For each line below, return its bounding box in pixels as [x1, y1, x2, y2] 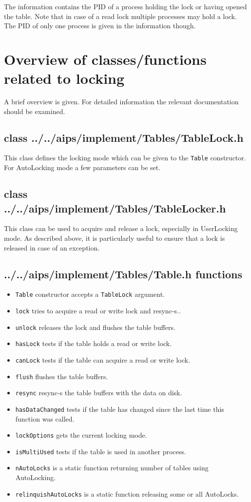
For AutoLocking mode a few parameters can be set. [4, 162, 161, 173]
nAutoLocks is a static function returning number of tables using [15, 463, 209, 473]
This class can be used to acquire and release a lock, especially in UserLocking [4, 223, 238, 233]
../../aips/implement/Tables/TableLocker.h [4, 200, 226, 215]
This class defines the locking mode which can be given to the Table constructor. [4, 153, 246, 163]
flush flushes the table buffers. [15, 371, 108, 381]
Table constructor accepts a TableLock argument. [15, 289, 165, 299]
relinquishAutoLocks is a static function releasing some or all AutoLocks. [15, 488, 239, 499]
